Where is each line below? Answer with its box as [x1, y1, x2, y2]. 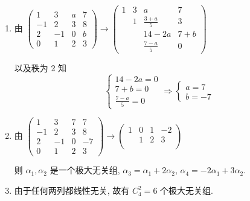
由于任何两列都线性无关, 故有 [14, 184, 130, 197]
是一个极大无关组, [50, 164, 120, 176]
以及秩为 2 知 [14, 62, 67, 74]
